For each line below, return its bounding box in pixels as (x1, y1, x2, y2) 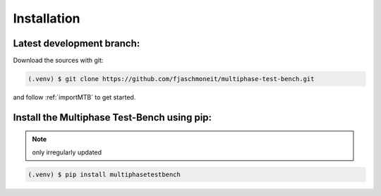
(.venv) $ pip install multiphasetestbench (28, 170, 181, 178)
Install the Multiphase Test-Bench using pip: (13, 111, 212, 123)
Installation (13, 11, 80, 26)
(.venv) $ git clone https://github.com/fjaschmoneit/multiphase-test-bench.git (28, 75, 315, 83)
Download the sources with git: (13, 56, 104, 65)
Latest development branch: (13, 37, 140, 49)
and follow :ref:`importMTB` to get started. (13, 93, 136, 102)
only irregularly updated (32, 148, 102, 157)
